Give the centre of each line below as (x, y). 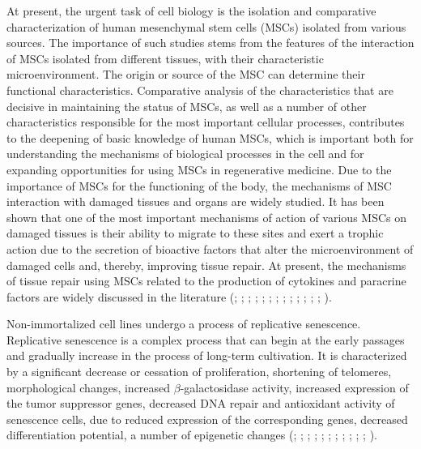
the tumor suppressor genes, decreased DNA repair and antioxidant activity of (201, 403)
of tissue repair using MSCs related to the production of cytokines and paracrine (206, 281)
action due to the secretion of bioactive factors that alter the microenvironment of (210, 248)
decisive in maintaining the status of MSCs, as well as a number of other (187, 106)
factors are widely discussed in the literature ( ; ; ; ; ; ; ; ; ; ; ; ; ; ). (169, 296)
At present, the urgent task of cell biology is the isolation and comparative (191, 11)
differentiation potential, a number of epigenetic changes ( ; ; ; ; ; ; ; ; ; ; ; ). (192, 435)
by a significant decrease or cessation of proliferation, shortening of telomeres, (199, 372)
